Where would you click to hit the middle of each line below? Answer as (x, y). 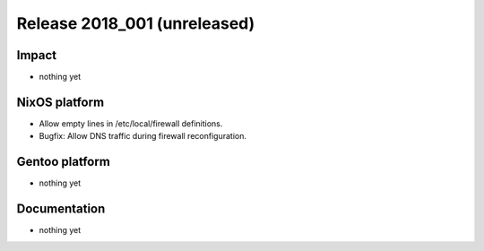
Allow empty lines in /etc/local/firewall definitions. (131, 123)
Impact (37, 55)
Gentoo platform (64, 162)
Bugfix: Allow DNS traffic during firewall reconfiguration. (143, 136)
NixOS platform (60, 102)
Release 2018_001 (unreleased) (136, 23)
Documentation (61, 209)
